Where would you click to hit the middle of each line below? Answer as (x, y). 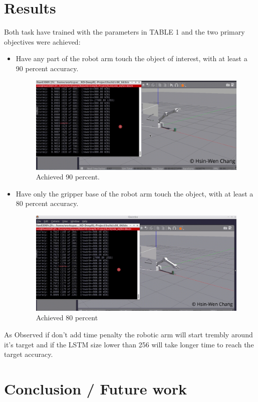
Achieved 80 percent (67, 318)
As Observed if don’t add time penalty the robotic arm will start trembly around (128, 334)
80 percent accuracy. (47, 203)
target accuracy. (29, 354)
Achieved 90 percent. (68, 177)
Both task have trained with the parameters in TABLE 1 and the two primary (124, 32)
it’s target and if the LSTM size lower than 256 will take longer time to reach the (129, 344)
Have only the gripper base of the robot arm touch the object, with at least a (135, 193)
